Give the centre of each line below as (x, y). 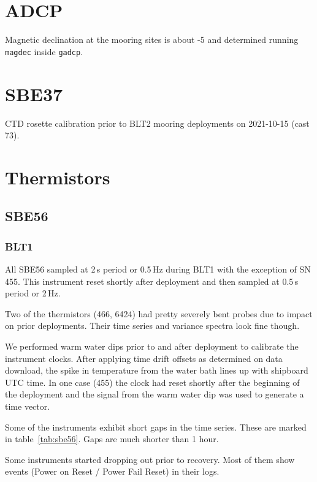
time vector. (28, 406)
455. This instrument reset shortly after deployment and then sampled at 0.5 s (152, 281)
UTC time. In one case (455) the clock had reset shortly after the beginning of (152, 382)
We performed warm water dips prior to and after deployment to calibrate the (152, 346)
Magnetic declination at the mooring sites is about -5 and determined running (152, 40)
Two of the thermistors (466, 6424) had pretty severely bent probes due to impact (159, 313)
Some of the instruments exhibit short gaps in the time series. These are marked (156, 427)
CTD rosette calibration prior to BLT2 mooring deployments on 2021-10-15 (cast (157, 123)
